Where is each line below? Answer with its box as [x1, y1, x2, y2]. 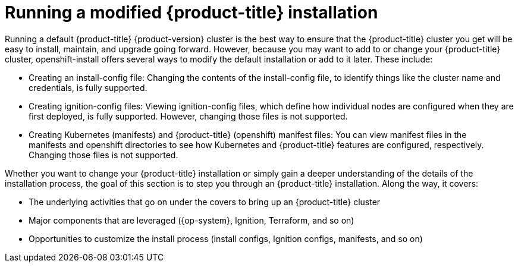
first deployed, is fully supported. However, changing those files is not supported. [29, 111, 348, 121]
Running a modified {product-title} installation [5, 2, 378, 23]
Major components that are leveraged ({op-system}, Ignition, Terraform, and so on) [29, 215, 354, 225]
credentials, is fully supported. [29, 82, 147, 93]
